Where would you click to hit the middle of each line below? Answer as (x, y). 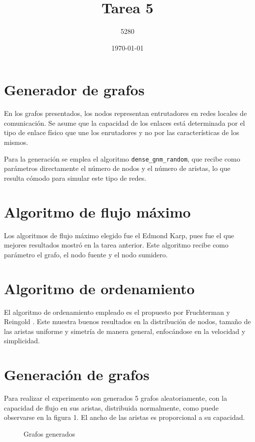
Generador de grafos (74, 90)
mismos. (16, 142)
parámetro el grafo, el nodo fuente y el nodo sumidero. (86, 254)
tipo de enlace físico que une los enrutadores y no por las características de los (122, 132)
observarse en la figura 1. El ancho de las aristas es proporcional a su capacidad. (125, 417)
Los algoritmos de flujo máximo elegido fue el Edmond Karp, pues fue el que (119, 235)
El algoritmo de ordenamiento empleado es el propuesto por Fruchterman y (117, 312)
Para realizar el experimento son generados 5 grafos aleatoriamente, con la (115, 398)
